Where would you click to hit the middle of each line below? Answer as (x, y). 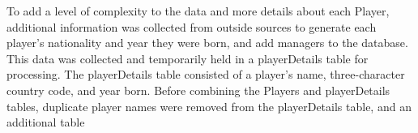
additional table (46, 122)
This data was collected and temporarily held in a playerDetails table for (188, 58)
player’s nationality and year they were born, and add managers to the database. (207, 43)
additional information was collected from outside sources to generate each (192, 26)
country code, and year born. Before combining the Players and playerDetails (198, 90)
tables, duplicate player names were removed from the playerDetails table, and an (209, 106)
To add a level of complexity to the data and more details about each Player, (198, 11)
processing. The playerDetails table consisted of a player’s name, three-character (206, 74)
